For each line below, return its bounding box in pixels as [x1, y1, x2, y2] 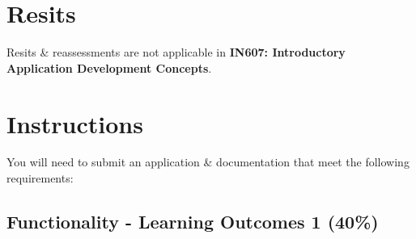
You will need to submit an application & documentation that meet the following [6, 153, 410, 170]
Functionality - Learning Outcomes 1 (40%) [6, 209, 379, 234]
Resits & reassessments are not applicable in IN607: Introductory [6, 44, 346, 61]
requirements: [6, 170, 74, 187]
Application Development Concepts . [6, 59, 212, 76]
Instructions [6, 107, 143, 140]
